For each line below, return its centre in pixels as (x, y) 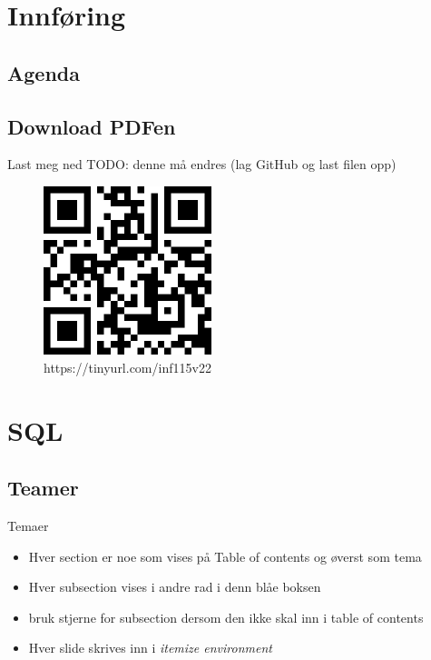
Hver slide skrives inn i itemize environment (150, 648)
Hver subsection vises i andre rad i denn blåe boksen (175, 587)
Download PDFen (92, 126)
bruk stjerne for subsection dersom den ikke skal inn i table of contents (226, 617)
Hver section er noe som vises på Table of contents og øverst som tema (225, 556)
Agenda (44, 72)
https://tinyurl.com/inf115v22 (127, 367)
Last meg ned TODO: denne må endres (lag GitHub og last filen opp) (202, 164)
